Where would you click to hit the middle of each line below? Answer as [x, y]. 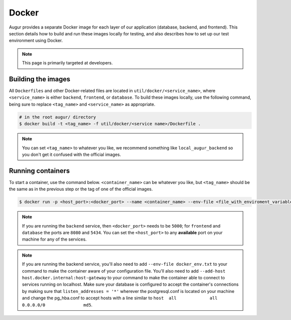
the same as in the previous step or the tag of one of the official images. [81, 189]
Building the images [40, 79]
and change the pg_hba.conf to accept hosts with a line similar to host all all [120, 298]
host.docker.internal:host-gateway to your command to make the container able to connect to [123, 277]
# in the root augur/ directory [58, 117]
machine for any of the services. [54, 239]
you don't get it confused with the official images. [72, 154]
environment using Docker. [36, 41]
